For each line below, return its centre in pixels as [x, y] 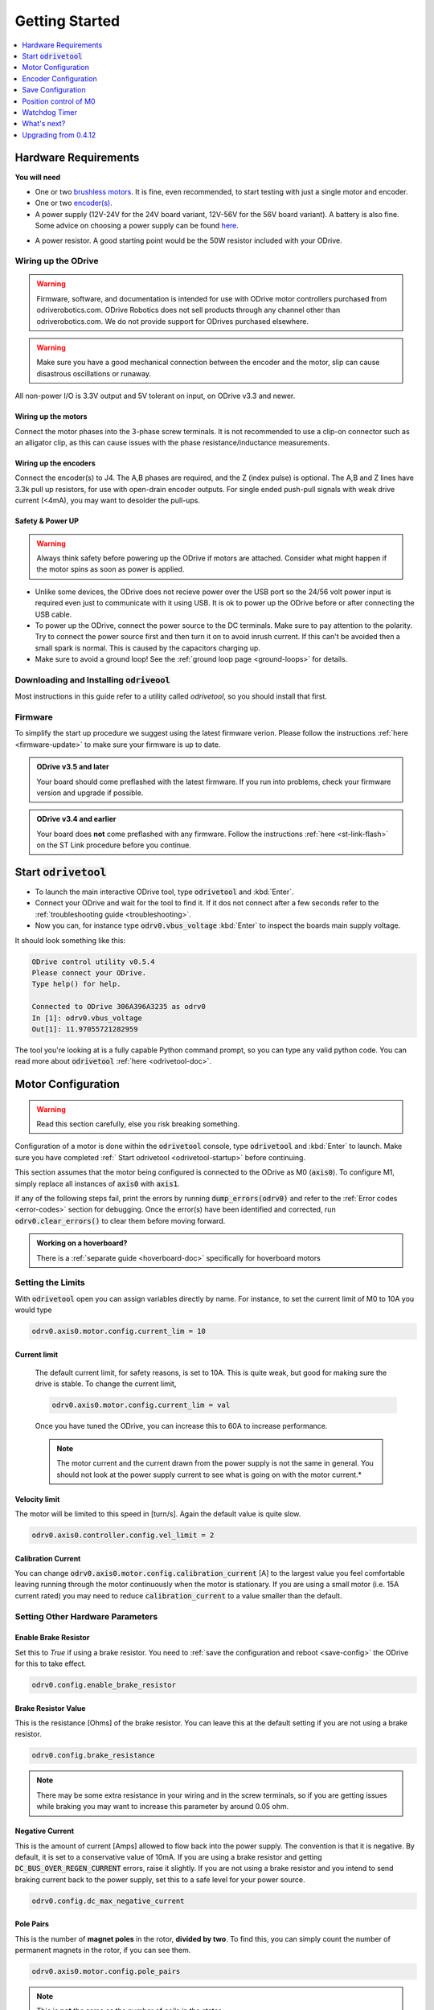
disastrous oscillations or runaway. [94, 373]
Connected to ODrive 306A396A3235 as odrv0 [119, 1007]
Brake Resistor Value [50, 1708]
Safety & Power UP [47, 521]
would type [33, 1310]
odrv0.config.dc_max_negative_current [108, 1901]
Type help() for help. [76, 984]
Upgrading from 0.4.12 [59, 135]
